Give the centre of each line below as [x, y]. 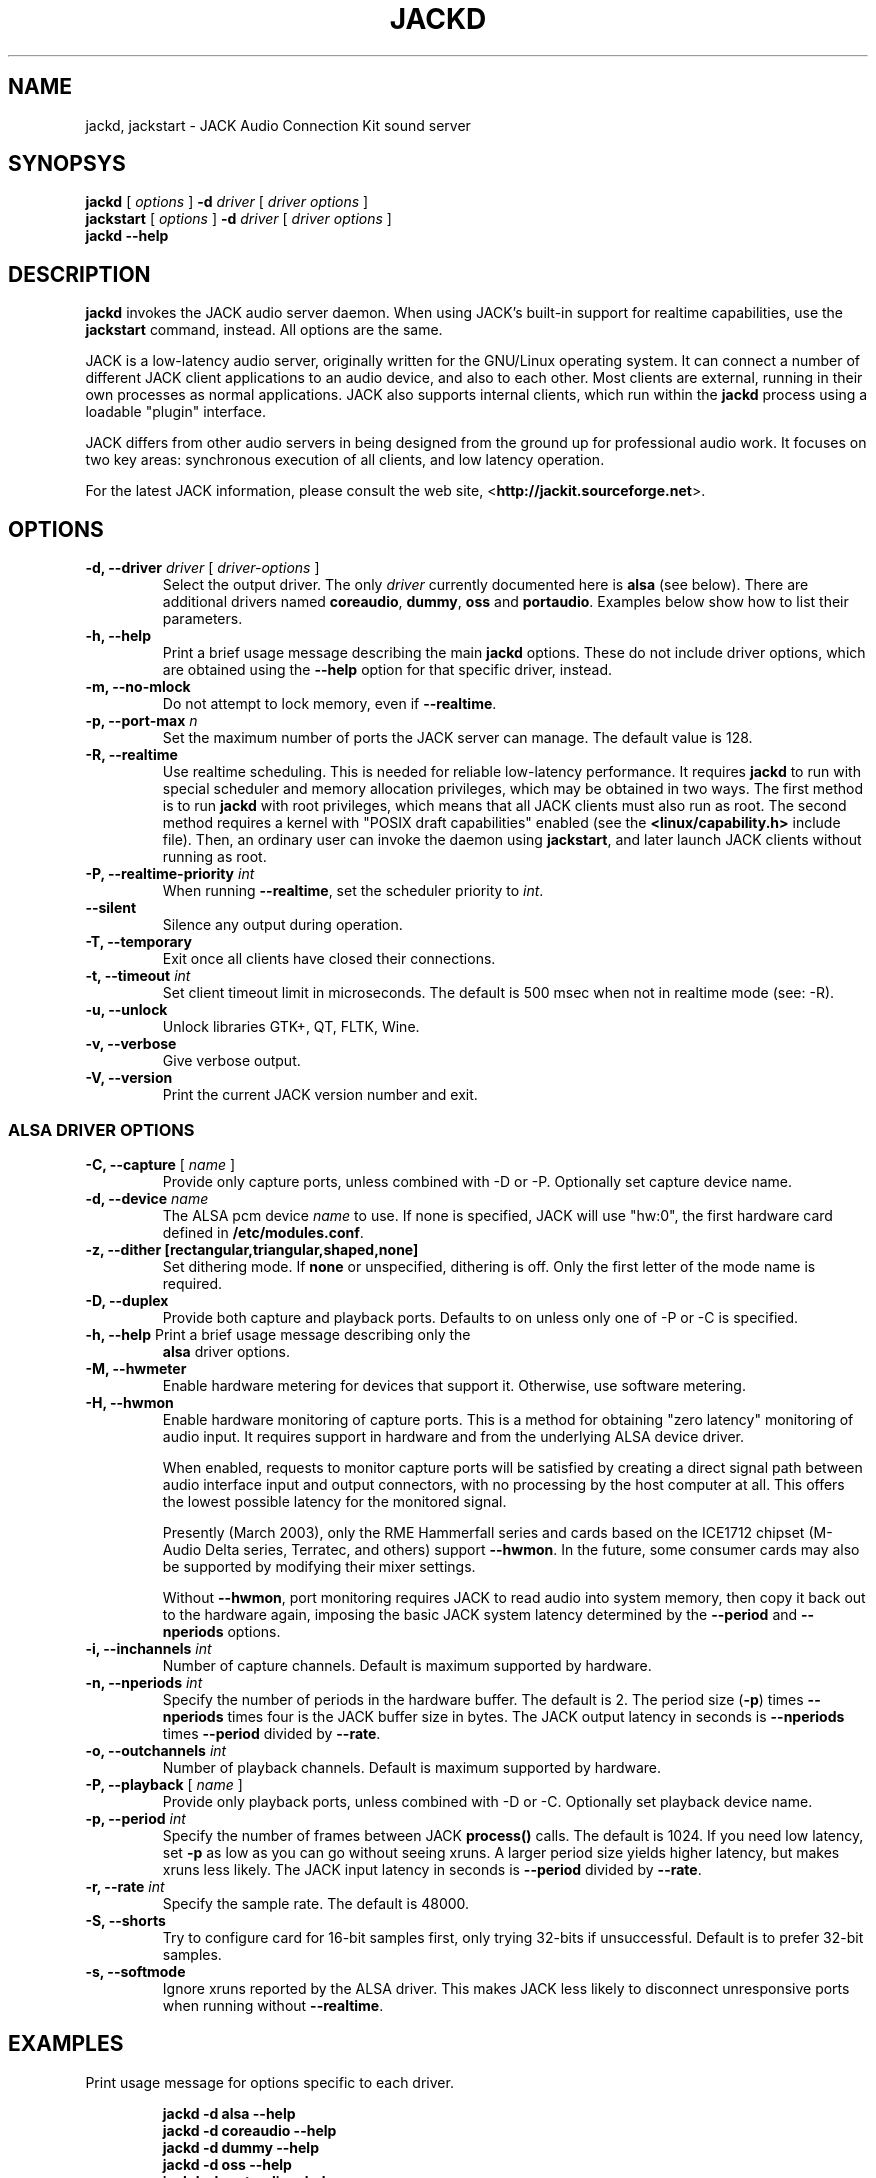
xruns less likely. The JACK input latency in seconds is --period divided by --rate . [432, 1869]
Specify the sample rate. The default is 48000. [316, 1903]
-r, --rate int [125, 1886]
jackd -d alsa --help [229, 2113]
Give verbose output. [231, 1061]
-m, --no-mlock [138, 687]
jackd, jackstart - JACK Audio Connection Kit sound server [278, 125]
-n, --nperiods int [144, 1682]
